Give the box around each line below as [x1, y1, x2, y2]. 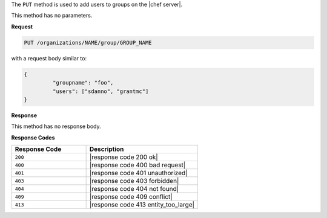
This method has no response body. [11, 123, 101, 130]
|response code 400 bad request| [89, 161, 186, 169]
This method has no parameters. [11, 12, 93, 19]
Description [89, 145, 124, 153]
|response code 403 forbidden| [89, 177, 179, 185]
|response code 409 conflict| [89, 193, 173, 201]
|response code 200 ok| [89, 153, 159, 161]
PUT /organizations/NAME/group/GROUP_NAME [24, 39, 152, 46]
